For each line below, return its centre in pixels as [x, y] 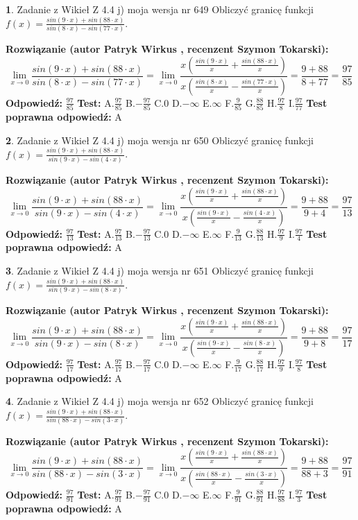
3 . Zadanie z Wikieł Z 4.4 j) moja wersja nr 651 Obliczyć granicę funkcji [160, 270]
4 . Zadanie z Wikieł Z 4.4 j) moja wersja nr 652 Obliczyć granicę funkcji [160, 401]
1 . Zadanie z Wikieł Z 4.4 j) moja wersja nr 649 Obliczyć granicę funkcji [160, 9]
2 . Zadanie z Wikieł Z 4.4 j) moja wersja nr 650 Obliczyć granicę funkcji [160, 140]
